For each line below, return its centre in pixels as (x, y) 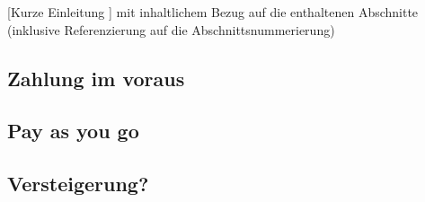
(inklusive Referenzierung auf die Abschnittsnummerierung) (171, 29)
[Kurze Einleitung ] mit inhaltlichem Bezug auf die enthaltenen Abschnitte (213, 12)
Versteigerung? (78, 184)
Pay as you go (73, 131)
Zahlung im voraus (96, 78)
